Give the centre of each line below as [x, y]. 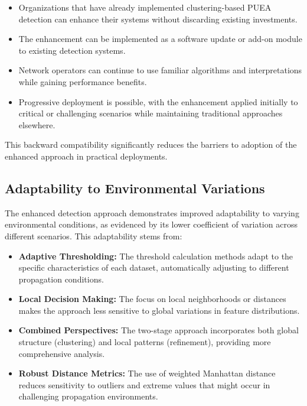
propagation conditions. [61, 279]
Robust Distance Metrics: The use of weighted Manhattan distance [147, 373]
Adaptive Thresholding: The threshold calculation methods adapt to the [156, 256]
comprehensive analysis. [62, 353]
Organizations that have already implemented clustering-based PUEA [145, 7]
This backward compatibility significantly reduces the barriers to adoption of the [151, 144]
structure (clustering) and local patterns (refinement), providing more [145, 342]
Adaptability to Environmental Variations [135, 188]
